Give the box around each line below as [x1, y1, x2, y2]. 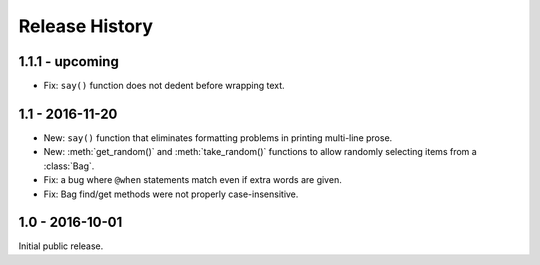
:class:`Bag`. [43, 160, 95, 172]
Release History [18, 15, 154, 37]
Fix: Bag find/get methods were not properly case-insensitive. [43, 188, 299, 200]
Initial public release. [18, 240, 104, 252]
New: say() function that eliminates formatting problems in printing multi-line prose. [43, 131, 393, 144]
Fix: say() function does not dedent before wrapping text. [43, 80, 285, 92]
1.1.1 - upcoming [18, 53, 119, 70]
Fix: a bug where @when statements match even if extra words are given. [43, 174, 342, 186]
